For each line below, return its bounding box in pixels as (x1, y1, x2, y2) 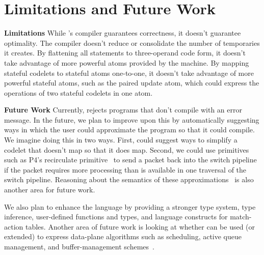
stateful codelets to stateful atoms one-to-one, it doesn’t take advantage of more (4, 67, 254, 78)
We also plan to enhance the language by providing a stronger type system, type (4, 201, 256, 212)
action (4, 221, 23, 232)
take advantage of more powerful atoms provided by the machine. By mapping (4, 57, 249, 68)
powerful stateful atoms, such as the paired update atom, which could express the (4, 77, 259, 88)
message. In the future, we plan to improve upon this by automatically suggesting (4, 114, 259, 125)
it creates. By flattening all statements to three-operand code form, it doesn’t (4, 47, 246, 58)
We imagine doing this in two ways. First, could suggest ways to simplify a (4, 134, 237, 145)
